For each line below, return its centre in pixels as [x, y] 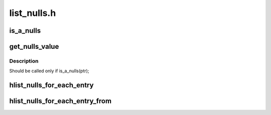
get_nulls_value [34, 47]
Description [24, 61]
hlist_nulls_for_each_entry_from [60, 101]
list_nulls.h [33, 13]
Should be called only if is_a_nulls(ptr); [49, 71]
